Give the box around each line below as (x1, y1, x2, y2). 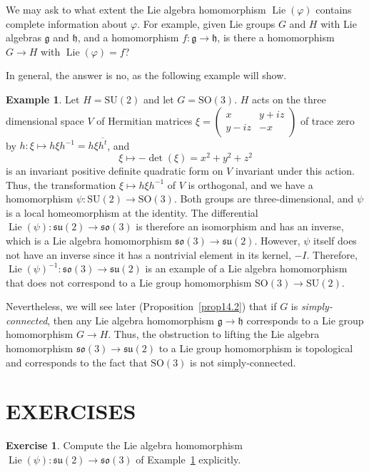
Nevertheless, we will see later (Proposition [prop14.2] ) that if (6, 299, 277, 314)
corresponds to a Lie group (246, 312, 364, 327)
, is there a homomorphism (217, 30, 335, 45)
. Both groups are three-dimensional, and (173, 191, 354, 206)
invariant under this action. (235, 163, 355, 178)
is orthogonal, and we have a (188, 177, 313, 192)
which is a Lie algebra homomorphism (6, 232, 172, 247)
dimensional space (6, 113, 84, 128)
